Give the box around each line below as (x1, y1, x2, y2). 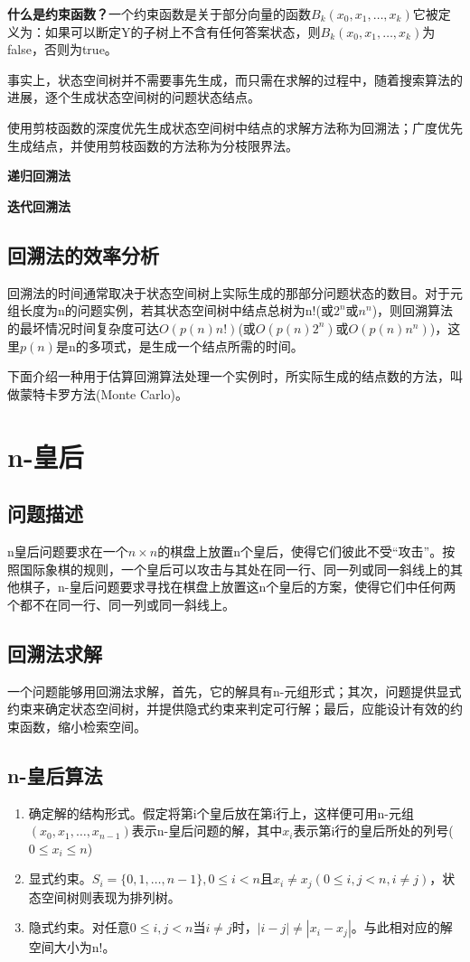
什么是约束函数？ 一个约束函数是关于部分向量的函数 (7, 5, 311, 23)
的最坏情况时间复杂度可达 (7, 318, 159, 337)
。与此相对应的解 (351, 918, 453, 937)
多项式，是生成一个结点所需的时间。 (88, 336, 304, 355)
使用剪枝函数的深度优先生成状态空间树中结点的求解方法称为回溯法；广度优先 (7, 117, 463, 136)
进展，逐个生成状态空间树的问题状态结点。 (7, 88, 260, 107)
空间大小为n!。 (28, 938, 116, 957)
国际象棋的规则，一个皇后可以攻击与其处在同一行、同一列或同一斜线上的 (19, 559, 450, 578)
